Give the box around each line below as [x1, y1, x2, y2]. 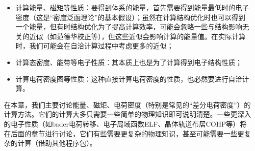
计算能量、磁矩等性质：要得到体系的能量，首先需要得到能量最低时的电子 [15, 2, 249, 12]
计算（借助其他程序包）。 [17, 138, 97, 148]
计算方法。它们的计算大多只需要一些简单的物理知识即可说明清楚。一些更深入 [4, 109, 251, 119]
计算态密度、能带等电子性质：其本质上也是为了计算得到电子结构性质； [15, 57, 242, 67]
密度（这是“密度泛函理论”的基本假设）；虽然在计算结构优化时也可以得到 [15, 12, 246, 22]
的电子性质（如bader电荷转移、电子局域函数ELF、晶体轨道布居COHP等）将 [4, 118, 247, 129]
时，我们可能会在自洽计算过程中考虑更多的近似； [15, 41, 174, 51]
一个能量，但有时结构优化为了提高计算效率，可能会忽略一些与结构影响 [15, 22, 242, 32]
